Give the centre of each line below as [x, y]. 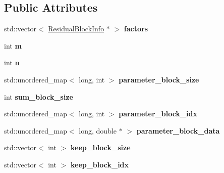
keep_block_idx [100, 164]
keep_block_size [100, 147]
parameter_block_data [178, 130]
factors [136, 29]
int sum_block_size [39, 96]
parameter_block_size [159, 79]
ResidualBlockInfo [76, 29]
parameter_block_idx [158, 114]
